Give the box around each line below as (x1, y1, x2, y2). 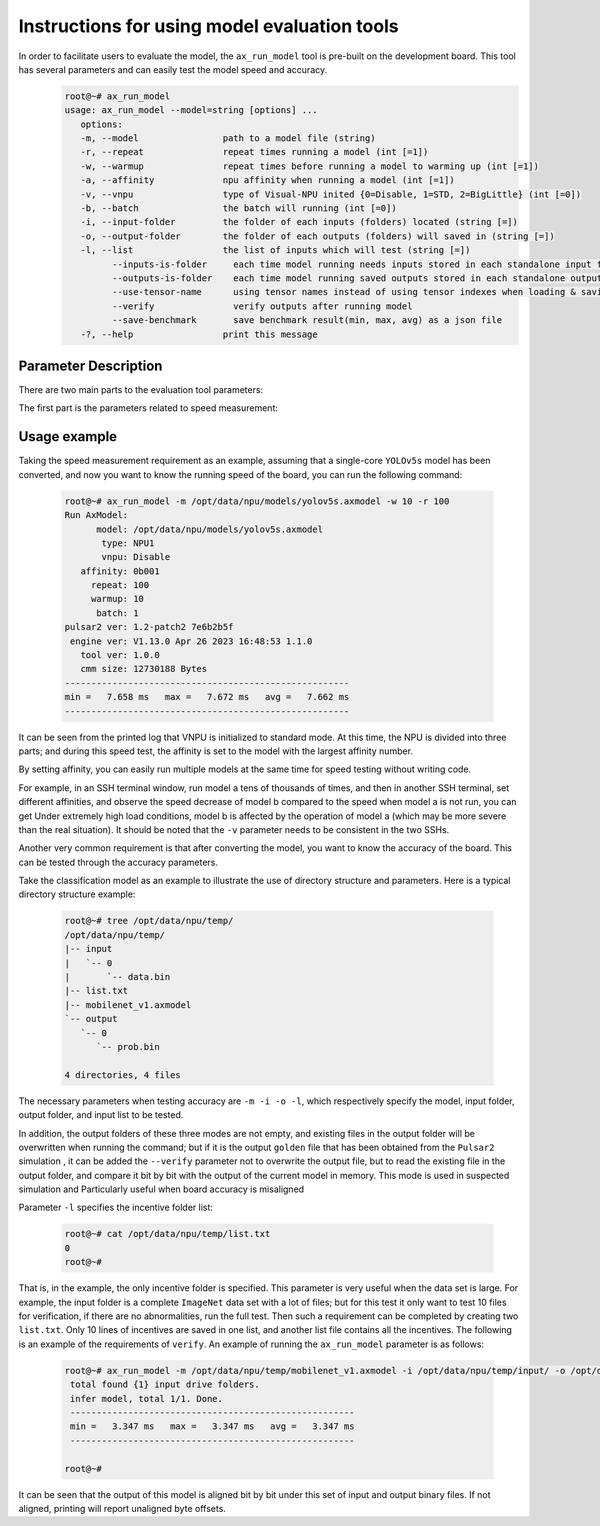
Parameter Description (18, 357, 163, 374)
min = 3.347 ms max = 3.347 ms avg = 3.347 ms (70, 1421, 355, 1432)
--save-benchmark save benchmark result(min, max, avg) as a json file (111, 315, 503, 326)
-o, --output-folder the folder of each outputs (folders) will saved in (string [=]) (80, 230, 555, 242)
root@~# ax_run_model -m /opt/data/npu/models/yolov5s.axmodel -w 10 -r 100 (64, 495, 450, 507)
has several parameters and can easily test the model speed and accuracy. (18, 63, 328, 75)
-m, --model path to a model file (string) (80, 133, 376, 144)
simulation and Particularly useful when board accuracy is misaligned (18, 1183, 305, 1195)
